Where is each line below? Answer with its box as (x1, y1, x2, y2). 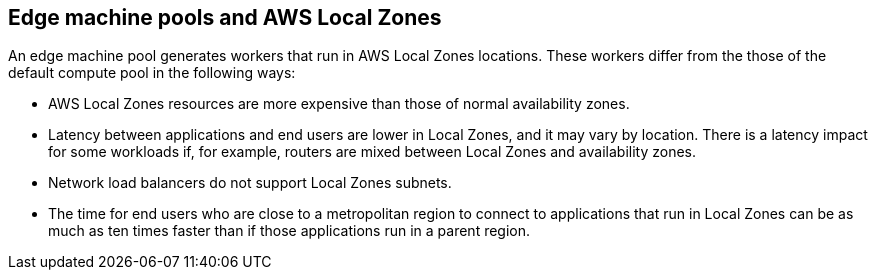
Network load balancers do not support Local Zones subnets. (48, 174, 452, 192)
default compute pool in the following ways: (8, 64, 296, 82)
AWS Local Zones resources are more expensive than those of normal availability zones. (48, 95, 630, 113)
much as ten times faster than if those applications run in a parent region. (48, 222, 531, 240)
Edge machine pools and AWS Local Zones (8, 5, 442, 30)
